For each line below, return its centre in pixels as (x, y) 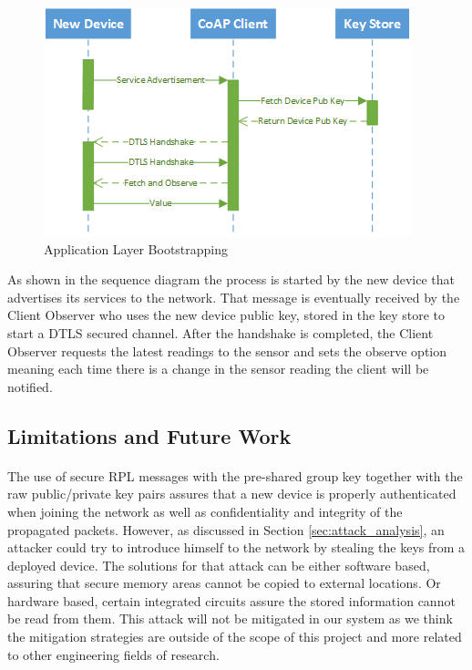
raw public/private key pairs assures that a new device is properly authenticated (232, 494)
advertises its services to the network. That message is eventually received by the (234, 297)
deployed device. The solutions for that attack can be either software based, (219, 565)
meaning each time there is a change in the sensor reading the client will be (218, 369)
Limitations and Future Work (149, 435)
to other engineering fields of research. (113, 654)
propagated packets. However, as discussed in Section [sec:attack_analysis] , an (226, 529)
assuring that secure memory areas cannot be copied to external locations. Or (224, 583)
